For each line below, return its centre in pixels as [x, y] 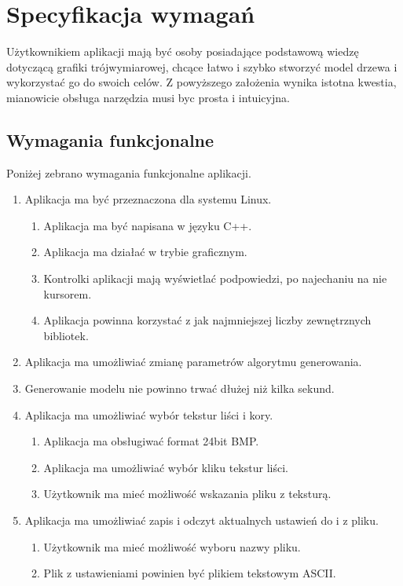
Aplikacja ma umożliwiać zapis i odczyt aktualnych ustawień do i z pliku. [201, 520]
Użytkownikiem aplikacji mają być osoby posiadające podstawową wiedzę [183, 51]
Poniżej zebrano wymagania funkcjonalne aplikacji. [129, 172]
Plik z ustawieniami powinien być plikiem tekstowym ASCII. [190, 573]
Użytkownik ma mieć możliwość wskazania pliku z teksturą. [187, 494]
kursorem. [68, 293]
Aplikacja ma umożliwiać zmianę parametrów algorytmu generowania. [193, 362]
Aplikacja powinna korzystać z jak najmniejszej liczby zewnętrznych [207, 320]
